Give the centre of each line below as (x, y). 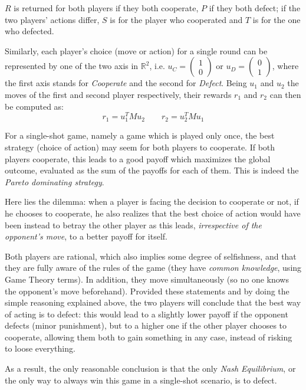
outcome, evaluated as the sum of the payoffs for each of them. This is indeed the (152, 170)
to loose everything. (40, 348)
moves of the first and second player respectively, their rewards (118, 94)
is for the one (277, 19)
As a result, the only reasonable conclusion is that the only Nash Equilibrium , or (150, 368)
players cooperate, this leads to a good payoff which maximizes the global (138, 158)
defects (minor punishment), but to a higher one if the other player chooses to (146, 325)
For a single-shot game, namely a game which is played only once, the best (140, 135)
